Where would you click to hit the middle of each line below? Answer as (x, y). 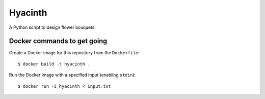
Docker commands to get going (58, 41)
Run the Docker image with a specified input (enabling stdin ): (72, 75)
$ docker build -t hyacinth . (54, 64)
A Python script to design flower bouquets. (52, 27)
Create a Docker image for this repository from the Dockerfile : (74, 53)
